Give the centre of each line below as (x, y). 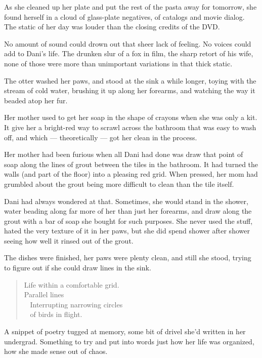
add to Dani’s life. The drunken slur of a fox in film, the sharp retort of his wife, (129, 53)
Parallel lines (44, 294)
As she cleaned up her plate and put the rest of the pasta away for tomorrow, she (130, 7)
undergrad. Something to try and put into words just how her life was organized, (129, 341)
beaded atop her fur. (36, 100)
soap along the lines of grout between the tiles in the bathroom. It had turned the (131, 164)
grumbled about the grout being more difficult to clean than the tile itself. (119, 184)
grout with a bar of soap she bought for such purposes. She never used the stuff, (128, 221)
